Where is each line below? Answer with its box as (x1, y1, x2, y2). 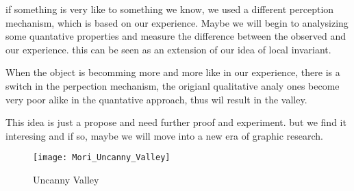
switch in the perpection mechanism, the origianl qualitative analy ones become (5, 78, 340, 92)
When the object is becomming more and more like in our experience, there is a (5, 65, 340, 79)
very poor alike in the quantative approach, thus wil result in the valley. (5, 92, 307, 106)
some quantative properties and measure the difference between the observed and (5, 29, 346, 43)
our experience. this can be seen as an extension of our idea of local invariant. (5, 42, 331, 56)
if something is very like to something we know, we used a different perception (5, 2, 334, 16)
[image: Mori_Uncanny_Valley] (33, 153, 170, 163)
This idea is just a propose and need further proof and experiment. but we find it (5, 115, 346, 129)
